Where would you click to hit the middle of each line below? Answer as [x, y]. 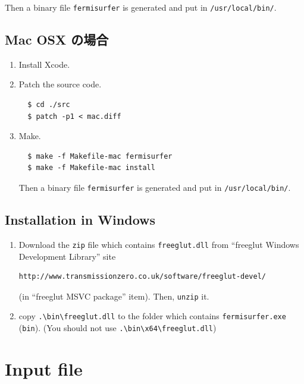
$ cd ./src [49, 105]
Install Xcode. [44, 64]
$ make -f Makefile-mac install [91, 168]
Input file [44, 368]
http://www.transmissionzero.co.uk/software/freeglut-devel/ [142, 277]
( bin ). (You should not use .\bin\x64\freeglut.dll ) [117, 328]
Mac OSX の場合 [57, 40]
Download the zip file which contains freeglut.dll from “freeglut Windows [159, 244]
